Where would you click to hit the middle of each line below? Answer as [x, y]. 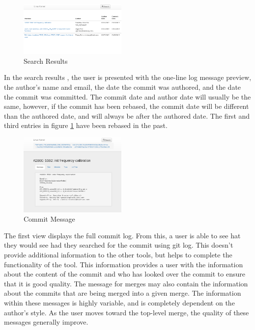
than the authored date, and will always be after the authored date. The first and [127, 115]
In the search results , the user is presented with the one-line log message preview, [128, 77]
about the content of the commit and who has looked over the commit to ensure [125, 274]
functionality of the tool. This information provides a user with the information [124, 264]
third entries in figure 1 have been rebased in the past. [86, 125]
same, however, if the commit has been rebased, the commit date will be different [127, 106]
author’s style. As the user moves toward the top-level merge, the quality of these [127, 312]
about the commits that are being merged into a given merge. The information [123, 293]
